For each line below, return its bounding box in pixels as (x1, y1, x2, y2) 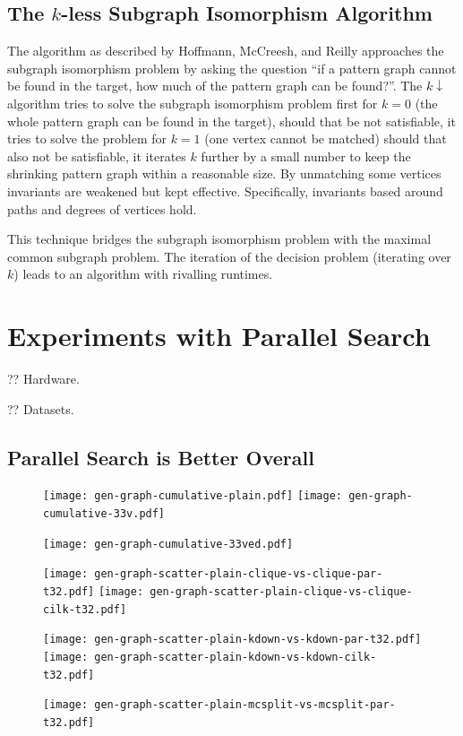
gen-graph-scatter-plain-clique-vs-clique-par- (94, 567, 383, 581)
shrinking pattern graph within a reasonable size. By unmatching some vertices (7, 164, 442, 183)
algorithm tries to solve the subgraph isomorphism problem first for (7, 93, 378, 112)
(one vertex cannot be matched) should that (204, 129, 447, 148)
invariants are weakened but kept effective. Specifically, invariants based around (7, 181, 443, 200)
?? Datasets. (7, 399, 74, 418)
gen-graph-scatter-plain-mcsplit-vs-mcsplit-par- (94, 698, 396, 712)
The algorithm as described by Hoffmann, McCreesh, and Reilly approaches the (7, 41, 444, 60)
